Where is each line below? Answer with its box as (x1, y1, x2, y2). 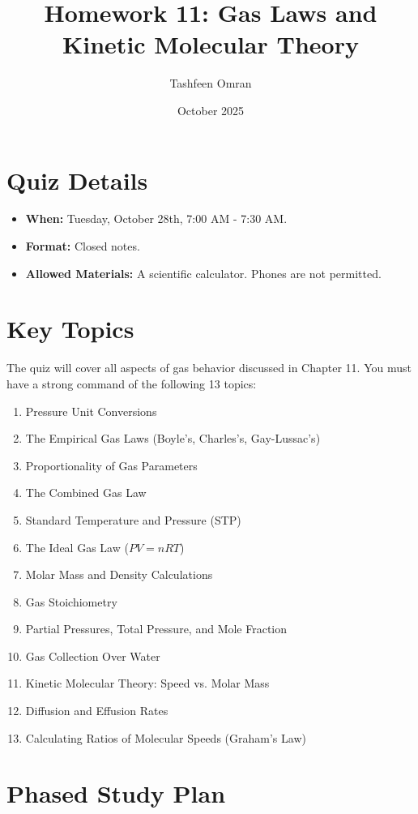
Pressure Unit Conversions (25, 402, 157, 419)
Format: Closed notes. (25, 238, 140, 255)
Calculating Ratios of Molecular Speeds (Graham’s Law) (25, 729, 306, 746)
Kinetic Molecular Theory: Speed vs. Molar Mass (25, 675, 270, 692)
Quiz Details (6, 163, 148, 196)
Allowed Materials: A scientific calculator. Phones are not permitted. (25, 264, 382, 281)
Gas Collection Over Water (25, 647, 160, 664)
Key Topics (6, 312, 134, 345)
